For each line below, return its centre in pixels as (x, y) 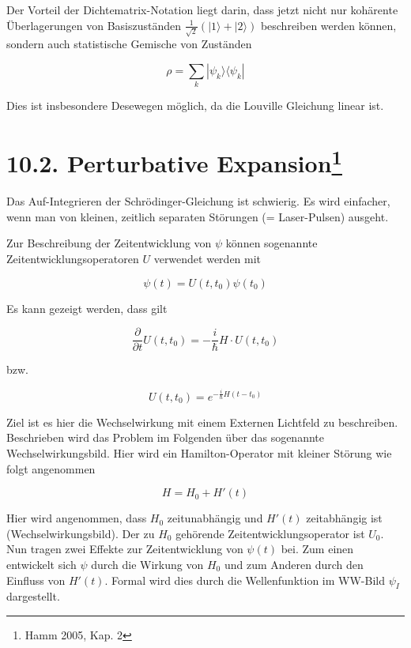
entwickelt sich (41, 564)
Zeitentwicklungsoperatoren (73, 259)
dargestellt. (33, 596)
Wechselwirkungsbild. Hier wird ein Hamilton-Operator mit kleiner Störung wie (199, 453)
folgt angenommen (51, 468)
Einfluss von (36, 580)
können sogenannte (271, 243)
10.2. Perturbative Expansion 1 (174, 162)
